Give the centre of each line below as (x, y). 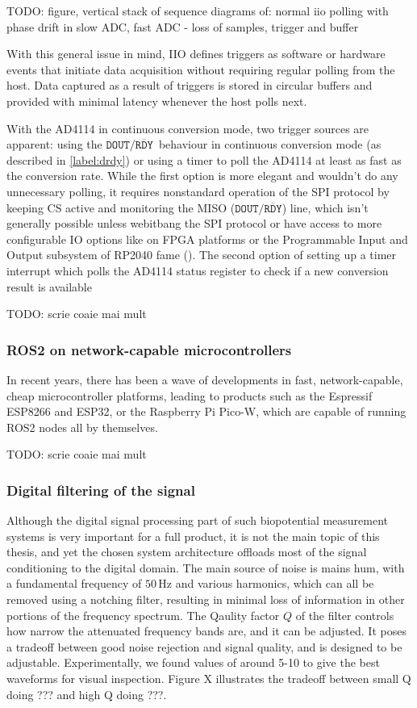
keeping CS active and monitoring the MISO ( (121, 207)
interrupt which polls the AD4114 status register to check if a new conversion (198, 270)
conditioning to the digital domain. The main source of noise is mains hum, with (206, 567)
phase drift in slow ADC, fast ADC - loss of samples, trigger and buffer (183, 26)
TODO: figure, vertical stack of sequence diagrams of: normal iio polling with (198, 10)
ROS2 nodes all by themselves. (82, 427)
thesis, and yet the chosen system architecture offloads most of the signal (187, 552)
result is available (49, 286)
